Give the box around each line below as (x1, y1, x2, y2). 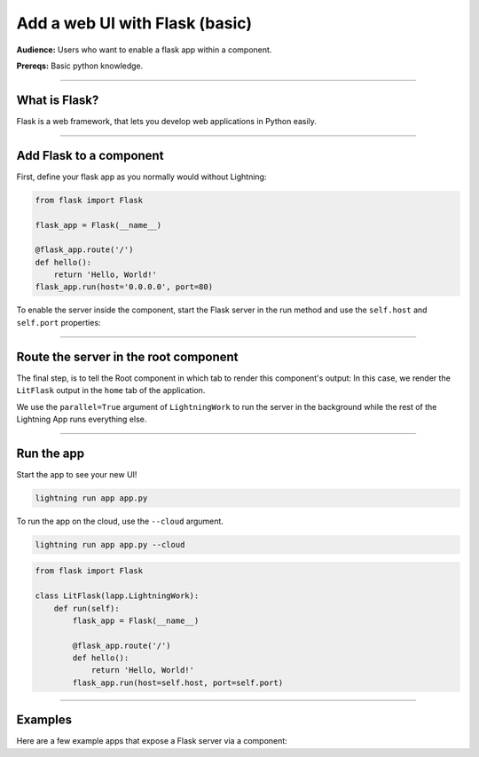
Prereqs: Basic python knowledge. (16, 60, 144, 71)
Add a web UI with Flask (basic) (16, 13, 253, 33)
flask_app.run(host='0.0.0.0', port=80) (35, 282, 213, 292)
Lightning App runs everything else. (16, 414, 147, 424)
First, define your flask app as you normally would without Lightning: (16, 171, 267, 182)
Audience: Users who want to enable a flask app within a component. (16, 44, 272, 55)
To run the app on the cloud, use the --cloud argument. (16, 516, 224, 526)
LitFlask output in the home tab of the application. (16, 385, 206, 396)
